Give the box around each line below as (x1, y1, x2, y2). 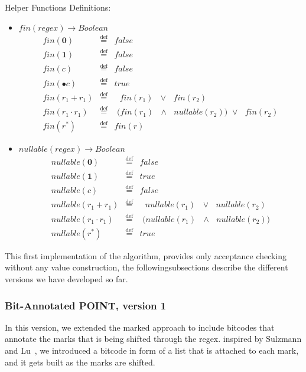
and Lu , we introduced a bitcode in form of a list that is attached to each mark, (5, 344, 299, 357)
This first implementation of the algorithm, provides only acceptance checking (5, 249, 287, 262)
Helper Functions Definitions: (5, 1, 111, 13)
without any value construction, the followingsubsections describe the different (5, 261, 288, 273)
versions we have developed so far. (5, 273, 128, 285)
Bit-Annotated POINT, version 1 (5, 298, 167, 312)
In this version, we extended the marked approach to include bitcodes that (5, 321, 275, 333)
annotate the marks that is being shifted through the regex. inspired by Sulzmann (5, 332, 302, 345)
